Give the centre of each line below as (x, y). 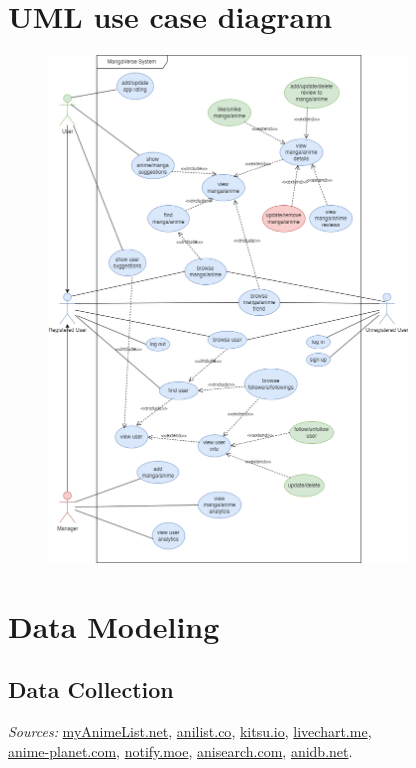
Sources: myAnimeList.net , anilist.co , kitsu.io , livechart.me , (190, 731)
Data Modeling (114, 625)
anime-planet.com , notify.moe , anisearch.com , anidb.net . (180, 750)
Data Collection (91, 689)
